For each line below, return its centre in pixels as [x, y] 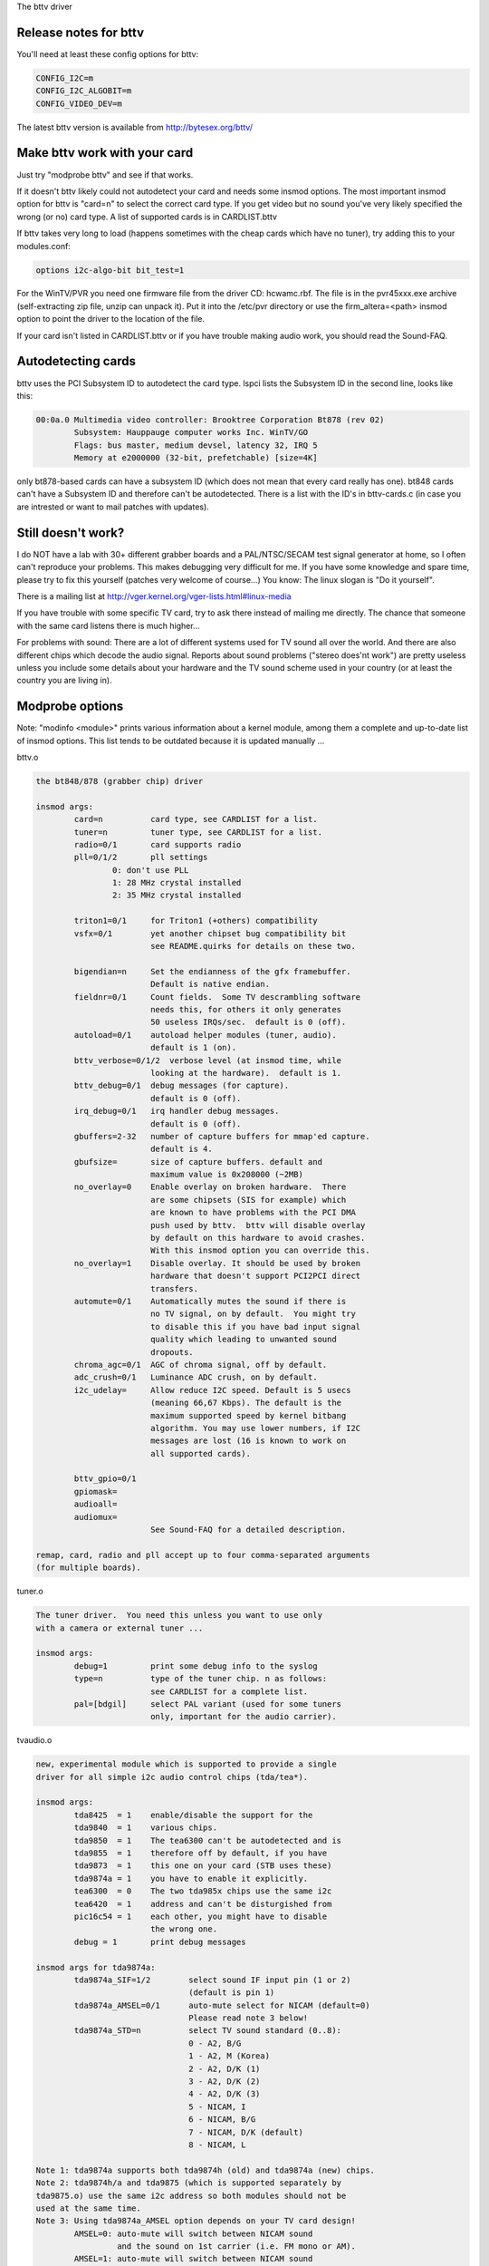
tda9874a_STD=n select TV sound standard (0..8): [208, 2031]
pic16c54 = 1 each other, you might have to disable [201, 1916]
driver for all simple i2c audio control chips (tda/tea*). [172, 1777]
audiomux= [96, 1517]
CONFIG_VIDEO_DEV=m [79, 103]
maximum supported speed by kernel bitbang [248, 1415]
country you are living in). [64, 681]
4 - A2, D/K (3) [225, 2094]
